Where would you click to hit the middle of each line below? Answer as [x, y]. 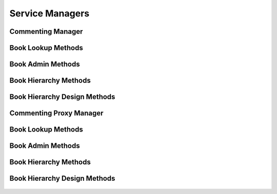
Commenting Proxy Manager [56, 113]
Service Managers [50, 13]
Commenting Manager [46, 31]
